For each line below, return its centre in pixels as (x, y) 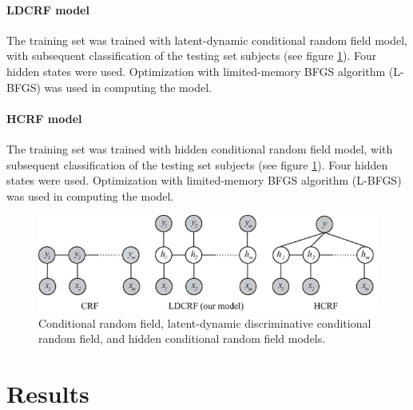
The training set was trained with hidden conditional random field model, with (200, 148)
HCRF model (44, 118)
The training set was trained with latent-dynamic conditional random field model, (207, 40)
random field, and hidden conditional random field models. (182, 338)
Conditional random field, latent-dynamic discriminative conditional (205, 322)
